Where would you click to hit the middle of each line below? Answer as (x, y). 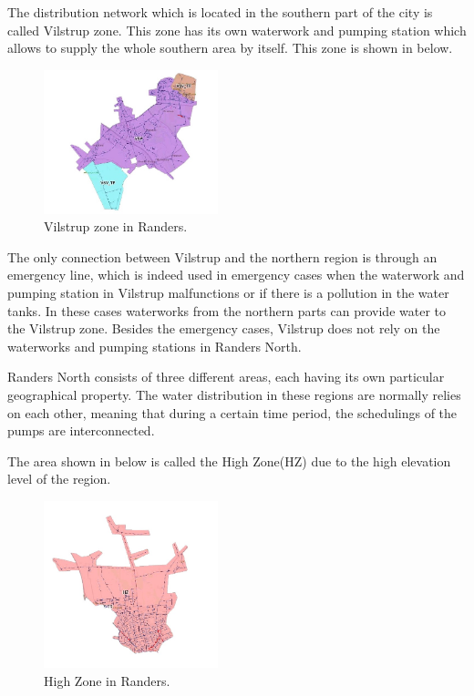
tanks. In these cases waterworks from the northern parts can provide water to (227, 310)
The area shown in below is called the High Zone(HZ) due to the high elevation (229, 461)
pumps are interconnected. (81, 430)
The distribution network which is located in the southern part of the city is (220, 12)
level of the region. (59, 479)
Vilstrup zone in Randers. (116, 226)
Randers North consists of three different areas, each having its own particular (226, 377)
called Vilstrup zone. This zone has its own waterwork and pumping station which (237, 30)
